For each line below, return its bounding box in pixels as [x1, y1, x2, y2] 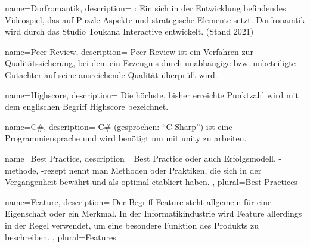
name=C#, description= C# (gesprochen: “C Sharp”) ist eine [5, 120, 232, 132]
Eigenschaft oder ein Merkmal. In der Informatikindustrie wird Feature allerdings [5, 207, 302, 220]
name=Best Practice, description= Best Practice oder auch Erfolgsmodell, [5, 152, 276, 164]
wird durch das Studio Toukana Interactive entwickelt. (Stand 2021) [5, 25, 254, 38]
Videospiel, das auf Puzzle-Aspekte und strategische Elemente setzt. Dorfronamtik [5, 13, 305, 26]
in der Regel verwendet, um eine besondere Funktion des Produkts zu [5, 218, 259, 231]
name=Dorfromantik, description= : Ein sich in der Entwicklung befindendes [5, 2, 286, 14]
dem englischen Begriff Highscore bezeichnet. [5, 100, 169, 113]
